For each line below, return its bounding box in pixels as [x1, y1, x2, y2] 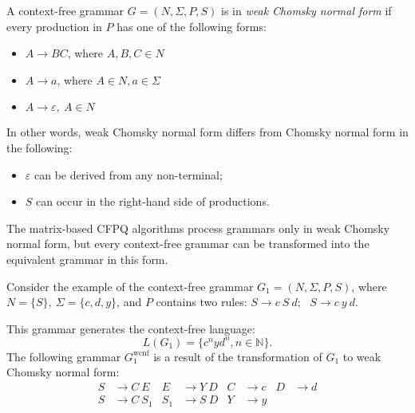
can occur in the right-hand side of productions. [36, 193, 270, 210]
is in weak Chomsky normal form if [221, 2, 392, 18]
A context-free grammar [6, 2, 125, 18]
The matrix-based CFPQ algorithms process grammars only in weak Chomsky [6, 219, 390, 236]
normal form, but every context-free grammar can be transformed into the [6, 235, 370, 252]
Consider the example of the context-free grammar [6, 277, 254, 294]
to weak [342, 348, 381, 364]
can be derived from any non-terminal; [34, 166, 223, 183]
